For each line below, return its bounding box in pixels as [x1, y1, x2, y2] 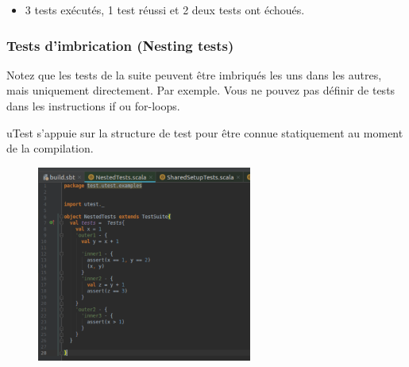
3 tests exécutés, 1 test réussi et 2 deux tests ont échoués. [25, 2, 305, 17]
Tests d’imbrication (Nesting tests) [6, 35, 234, 55]
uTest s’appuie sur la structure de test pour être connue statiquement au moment [6, 124, 403, 141]
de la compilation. [6, 140, 94, 156]
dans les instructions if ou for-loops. [6, 98, 180, 114]
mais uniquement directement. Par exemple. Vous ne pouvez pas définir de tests [6, 82, 395, 99]
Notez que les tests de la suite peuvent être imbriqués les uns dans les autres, [6, 66, 382, 83]
